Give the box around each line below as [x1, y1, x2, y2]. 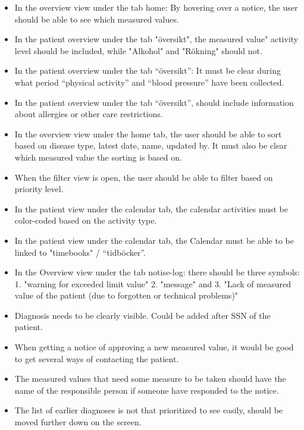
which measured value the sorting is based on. [14, 150, 182, 163]
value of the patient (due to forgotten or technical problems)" [14, 289, 239, 302]
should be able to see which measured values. [14, 12, 179, 25]
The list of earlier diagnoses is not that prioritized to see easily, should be [14, 404, 283, 416]
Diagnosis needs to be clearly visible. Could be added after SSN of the [14, 309, 271, 321]
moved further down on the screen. [14, 416, 142, 428]
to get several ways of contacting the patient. [14, 352, 179, 365]
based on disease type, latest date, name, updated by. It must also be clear [14, 139, 287, 152]
